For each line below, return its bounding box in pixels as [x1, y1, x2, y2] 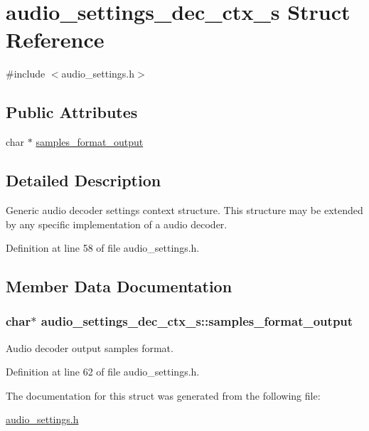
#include [6, 66, 46, 81]
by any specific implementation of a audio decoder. [6, 216, 228, 231]
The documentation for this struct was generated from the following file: [6, 388, 321, 403]
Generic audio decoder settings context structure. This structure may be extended [6, 202, 363, 217]
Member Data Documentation [6, 275, 232, 297]
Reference [6, 25, 105, 54]
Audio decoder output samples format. [6, 340, 173, 355]
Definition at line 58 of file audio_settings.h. [6, 240, 200, 255]
